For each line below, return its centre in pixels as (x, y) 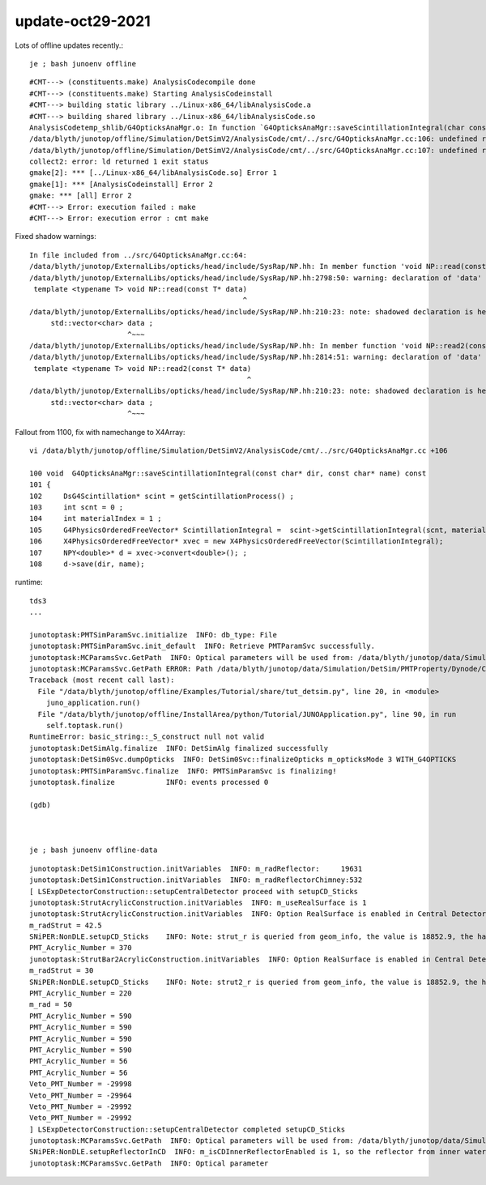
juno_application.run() (93, 703)
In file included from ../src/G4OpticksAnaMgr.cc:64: (138, 255)
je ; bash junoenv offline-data (94, 850)
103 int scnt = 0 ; (77, 507)
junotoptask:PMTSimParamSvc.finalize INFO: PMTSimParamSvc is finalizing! (183, 771)
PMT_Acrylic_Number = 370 (81, 948)
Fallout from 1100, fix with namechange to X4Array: (100, 432)
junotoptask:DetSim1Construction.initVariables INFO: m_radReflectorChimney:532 (196, 880)
